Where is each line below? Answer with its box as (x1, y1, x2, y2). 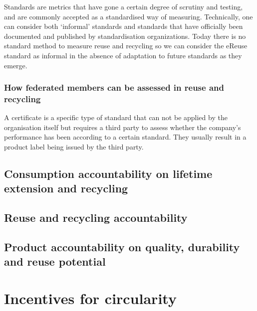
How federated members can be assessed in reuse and (4, 81, 224, 94)
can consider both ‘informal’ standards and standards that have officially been (4, 21, 243, 31)
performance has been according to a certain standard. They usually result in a (4, 132, 247, 142)
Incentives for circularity (4, 288, 177, 308)
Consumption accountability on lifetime (4, 166, 213, 181)
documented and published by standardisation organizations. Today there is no (4, 30, 246, 41)
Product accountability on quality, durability (4, 239, 240, 255)
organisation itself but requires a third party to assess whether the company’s (4, 122, 241, 132)
